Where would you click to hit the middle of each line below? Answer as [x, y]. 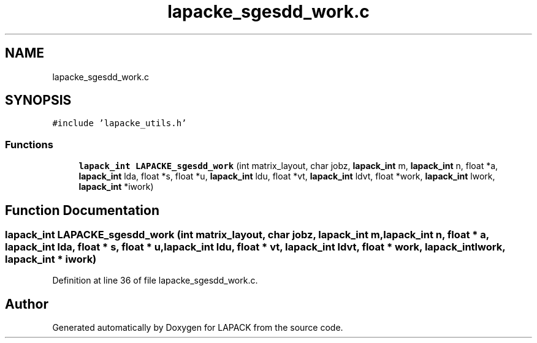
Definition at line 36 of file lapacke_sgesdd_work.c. [155, 281]
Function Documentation [82, 210]
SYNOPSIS [38, 100]
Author [27, 304]
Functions [29, 144]
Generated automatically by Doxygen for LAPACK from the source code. [198, 328]
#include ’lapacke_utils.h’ [120, 123]
